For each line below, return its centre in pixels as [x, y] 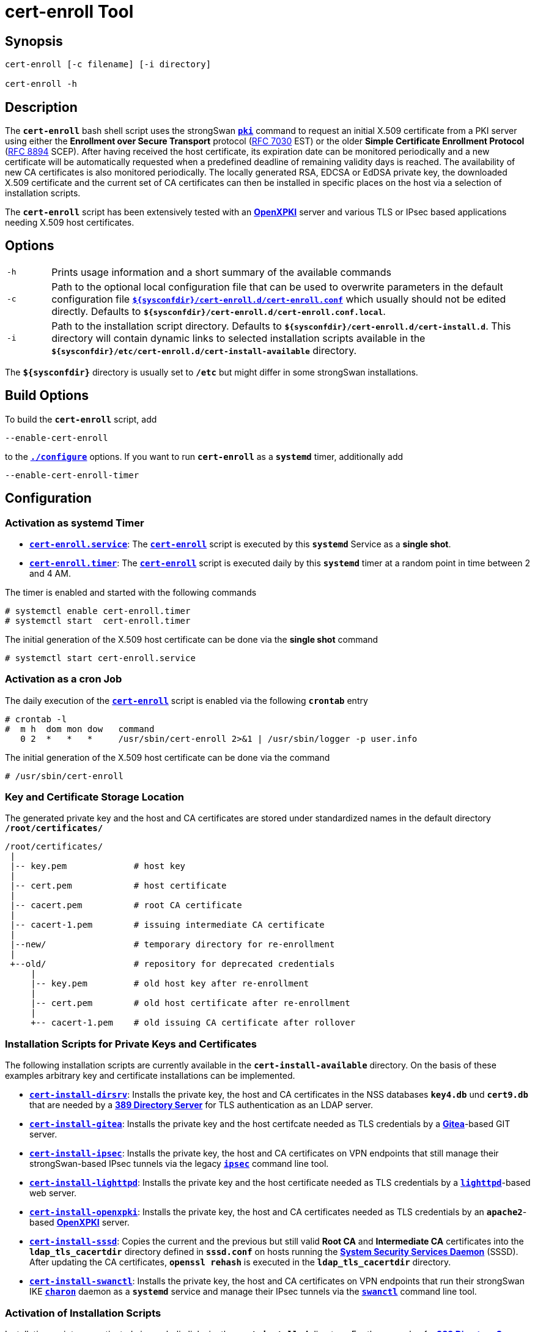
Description [41, 107]
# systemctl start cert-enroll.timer [98, 620]
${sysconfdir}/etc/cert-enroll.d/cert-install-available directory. [204, 350]
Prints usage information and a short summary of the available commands [222, 272]
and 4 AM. [50, 573]
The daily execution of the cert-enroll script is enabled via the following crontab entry [186, 700]
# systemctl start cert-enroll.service [100, 658]
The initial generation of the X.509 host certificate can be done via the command [168, 757]
